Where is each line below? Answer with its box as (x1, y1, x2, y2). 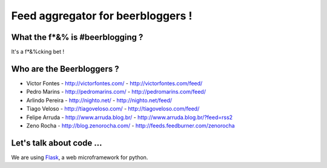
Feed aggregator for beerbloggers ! (11, 9, 193, 22)
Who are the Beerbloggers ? (11, 63, 119, 74)
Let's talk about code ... (11, 138, 102, 148)
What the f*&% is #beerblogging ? (11, 32, 144, 42)
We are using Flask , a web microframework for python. (11, 153, 148, 161)
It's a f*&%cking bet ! (11, 48, 65, 56)
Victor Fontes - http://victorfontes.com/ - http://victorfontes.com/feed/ (26, 79, 203, 87)
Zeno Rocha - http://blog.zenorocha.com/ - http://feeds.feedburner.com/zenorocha (26, 121, 236, 129)
